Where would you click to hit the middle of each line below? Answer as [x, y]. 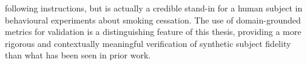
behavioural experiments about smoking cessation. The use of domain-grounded [153, 20]
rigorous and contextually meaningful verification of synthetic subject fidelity [148, 43]
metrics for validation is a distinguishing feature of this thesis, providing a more [153, 32]
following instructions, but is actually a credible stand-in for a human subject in [154, 8]
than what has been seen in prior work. [78, 55]
